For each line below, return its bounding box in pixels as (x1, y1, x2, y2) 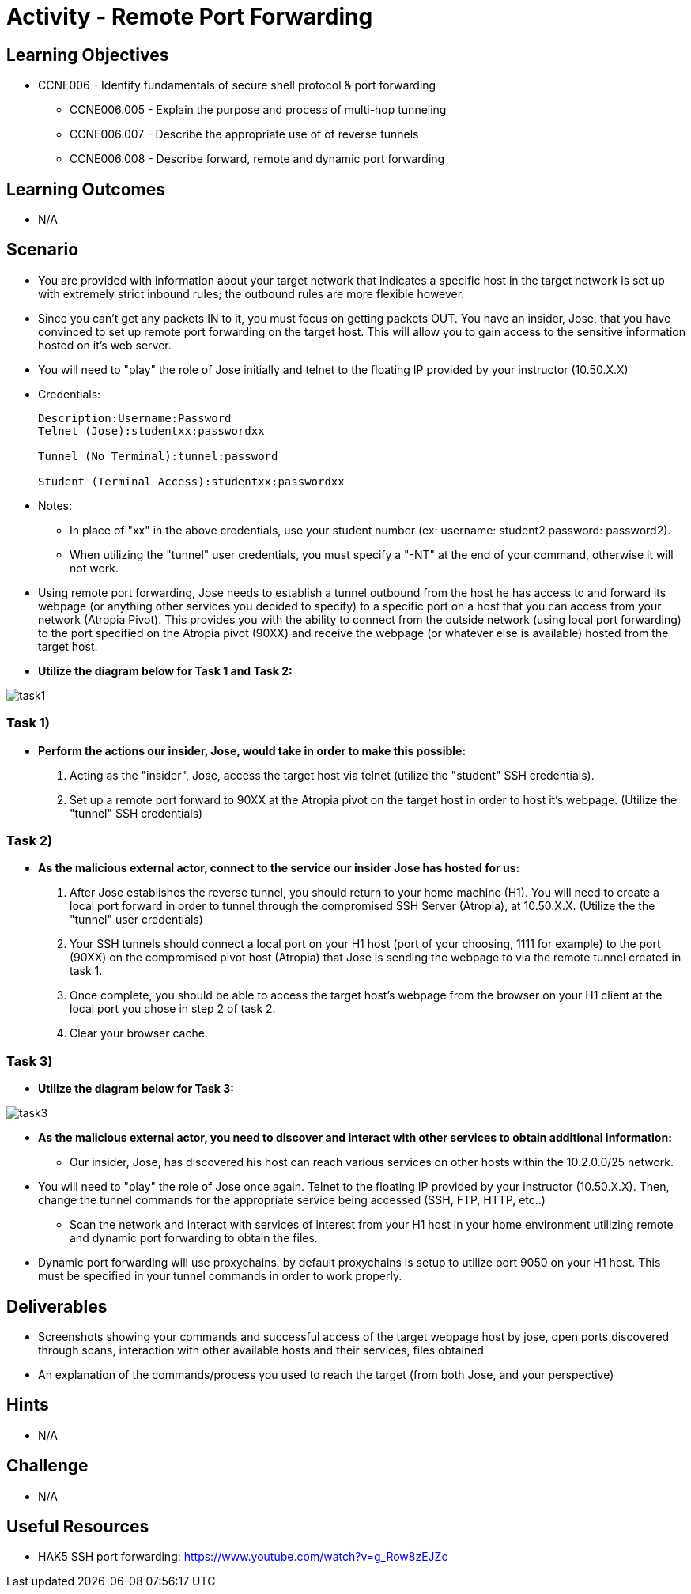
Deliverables (6, 1296, 108, 1316)
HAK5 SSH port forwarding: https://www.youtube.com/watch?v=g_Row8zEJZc (38, 1550, 448, 1564)
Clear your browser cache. (70, 1026, 208, 1041)
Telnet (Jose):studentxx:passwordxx (38, 424, 265, 437)
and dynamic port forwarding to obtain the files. (70, 1231, 318, 1245)
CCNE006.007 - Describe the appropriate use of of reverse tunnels (70, 127, 419, 142)
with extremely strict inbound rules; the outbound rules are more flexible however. (38, 286, 465, 300)
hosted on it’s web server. (38, 338, 172, 352)
